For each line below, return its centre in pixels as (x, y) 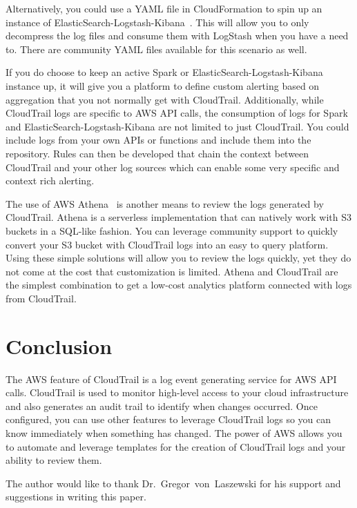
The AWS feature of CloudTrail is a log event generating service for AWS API (171, 379)
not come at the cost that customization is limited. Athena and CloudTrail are (172, 271)
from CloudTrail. (41, 298)
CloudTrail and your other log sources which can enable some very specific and (173, 167)
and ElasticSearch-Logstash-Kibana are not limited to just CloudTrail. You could (177, 126)
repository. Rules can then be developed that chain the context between (157, 153)
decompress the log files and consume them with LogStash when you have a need (177, 36)
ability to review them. (54, 460)
